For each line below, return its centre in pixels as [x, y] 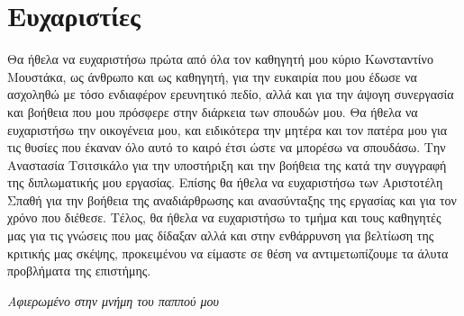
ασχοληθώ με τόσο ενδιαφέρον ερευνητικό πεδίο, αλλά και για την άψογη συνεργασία [231, 94]
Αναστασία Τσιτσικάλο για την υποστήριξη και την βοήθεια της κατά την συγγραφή [227, 164]
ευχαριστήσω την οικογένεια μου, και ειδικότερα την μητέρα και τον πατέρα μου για [227, 129]
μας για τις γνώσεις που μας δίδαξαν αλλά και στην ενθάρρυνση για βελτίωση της [221, 235]
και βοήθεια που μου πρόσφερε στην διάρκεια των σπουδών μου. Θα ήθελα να [213, 111]
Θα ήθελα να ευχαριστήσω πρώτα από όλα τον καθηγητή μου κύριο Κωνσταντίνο [220, 59]
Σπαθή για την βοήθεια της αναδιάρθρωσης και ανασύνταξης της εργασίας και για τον [232, 199]
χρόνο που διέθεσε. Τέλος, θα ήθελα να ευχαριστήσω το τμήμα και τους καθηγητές [224, 217]
